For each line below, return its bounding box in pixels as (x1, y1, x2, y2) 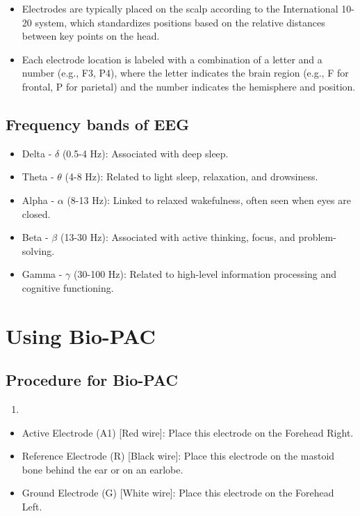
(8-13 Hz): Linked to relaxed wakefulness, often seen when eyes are (67, 192, 351, 207)
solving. (22, 243, 55, 258)
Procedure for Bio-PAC (6, 369, 178, 391)
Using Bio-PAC (6, 321, 156, 350)
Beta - (22, 230, 49, 244)
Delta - (22, 146, 52, 160)
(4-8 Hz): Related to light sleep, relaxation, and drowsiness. (65, 169, 318, 184)
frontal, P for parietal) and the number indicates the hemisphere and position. (22, 79, 356, 93)
